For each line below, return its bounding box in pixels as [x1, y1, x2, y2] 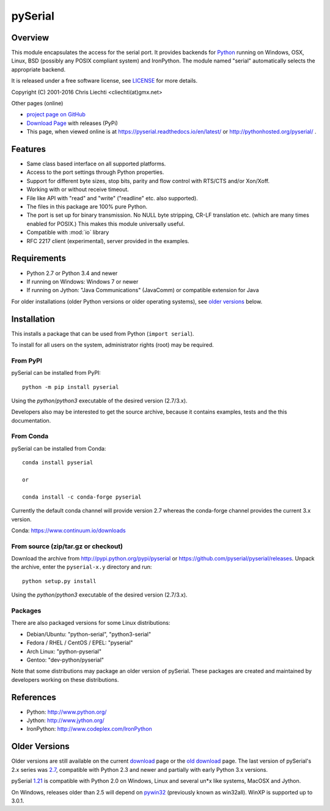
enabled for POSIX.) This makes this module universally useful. [26, 220, 185, 227]
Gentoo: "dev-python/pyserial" [26, 656, 104, 663]
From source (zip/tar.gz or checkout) [11, 542, 123, 551]
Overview [11, 32, 50, 43]
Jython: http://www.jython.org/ [26, 717, 105, 724]
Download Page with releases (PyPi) [26, 119, 119, 127]
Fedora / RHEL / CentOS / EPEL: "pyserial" [26, 639, 133, 646]
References [11, 692, 56, 703]
